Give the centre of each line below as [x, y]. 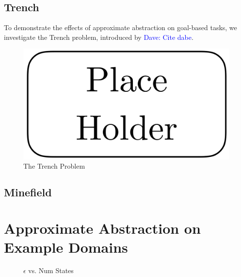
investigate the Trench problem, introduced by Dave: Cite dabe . [99, 37]
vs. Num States [51, 270]
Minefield [28, 192]
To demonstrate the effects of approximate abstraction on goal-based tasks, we [120, 27]
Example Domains [66, 247]
